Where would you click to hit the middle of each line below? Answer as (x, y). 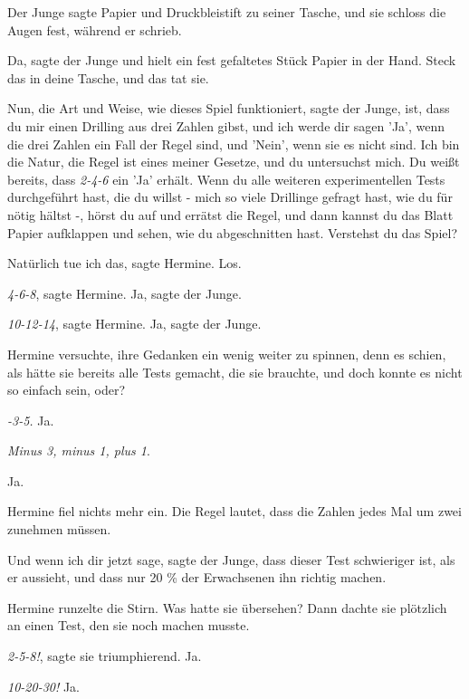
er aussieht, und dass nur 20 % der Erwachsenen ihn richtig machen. (197, 577)
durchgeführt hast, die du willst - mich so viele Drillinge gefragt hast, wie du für (230, 197)
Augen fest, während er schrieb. (95, 29)
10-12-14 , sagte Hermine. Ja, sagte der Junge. (134, 324)
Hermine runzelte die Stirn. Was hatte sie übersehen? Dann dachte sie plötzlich (227, 607)
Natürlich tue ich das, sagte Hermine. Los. (124, 263)
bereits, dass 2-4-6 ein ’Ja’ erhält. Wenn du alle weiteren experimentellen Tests (226, 179)
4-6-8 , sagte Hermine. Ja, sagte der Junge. (124, 293)
